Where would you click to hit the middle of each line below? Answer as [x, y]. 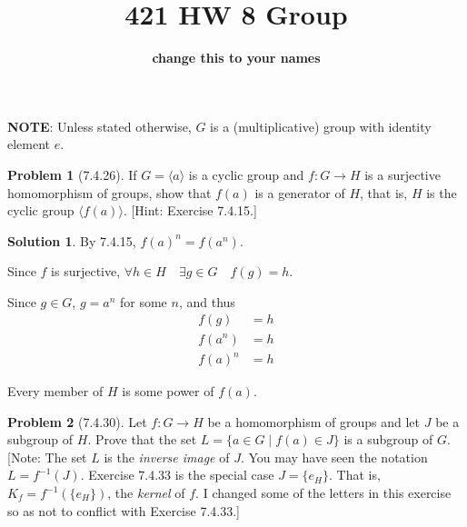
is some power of [168, 391]
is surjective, [86, 271]
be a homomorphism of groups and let [314, 421]
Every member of [55, 391]
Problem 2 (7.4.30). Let [77, 421]
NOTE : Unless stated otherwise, [99, 126]
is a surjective [402, 174]
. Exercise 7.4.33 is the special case [177, 475]
